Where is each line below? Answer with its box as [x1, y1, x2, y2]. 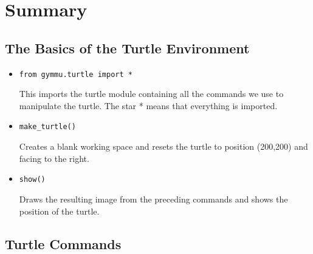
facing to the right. [19, 152, 89, 164]
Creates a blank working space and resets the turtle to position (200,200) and [19, 140, 308, 153]
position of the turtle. [19, 204, 100, 217]
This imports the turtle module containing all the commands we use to [19, 87, 284, 100]
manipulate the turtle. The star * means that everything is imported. [19, 99, 278, 112]
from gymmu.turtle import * [19, 70, 132, 79]
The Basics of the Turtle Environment [5, 38, 250, 57]
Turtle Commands [5, 234, 122, 253]
